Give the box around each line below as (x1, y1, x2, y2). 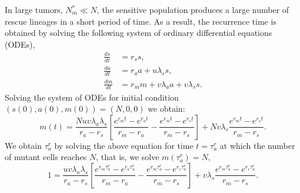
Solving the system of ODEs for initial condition (5, 91, 179, 103)
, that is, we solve (96, 151, 159, 163)
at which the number (219, 139, 295, 151)
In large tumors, (5, 4, 63, 15)
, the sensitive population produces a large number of (96, 4, 289, 15)
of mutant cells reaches (5, 151, 87, 163)
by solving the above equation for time (54, 139, 194, 151)
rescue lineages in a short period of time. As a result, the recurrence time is (5, 15, 276, 27)
